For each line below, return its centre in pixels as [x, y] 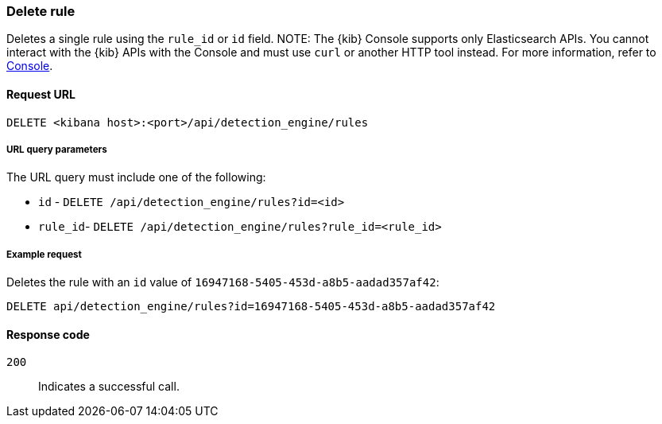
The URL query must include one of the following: [136, 177]
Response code [48, 334]
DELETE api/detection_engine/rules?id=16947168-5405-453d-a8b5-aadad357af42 [251, 307]
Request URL [41, 94]
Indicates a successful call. [109, 387]
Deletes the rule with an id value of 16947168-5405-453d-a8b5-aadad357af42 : [223, 282]
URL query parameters [57, 149]
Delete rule [41, 11]
